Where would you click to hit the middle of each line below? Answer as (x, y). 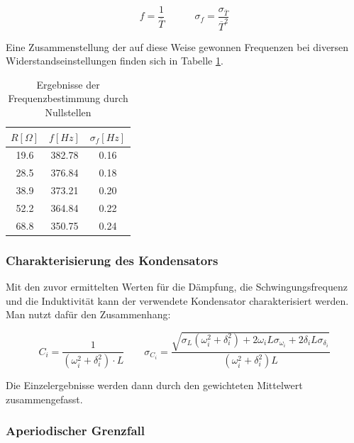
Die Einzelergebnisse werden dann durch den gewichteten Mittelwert (154, 385)
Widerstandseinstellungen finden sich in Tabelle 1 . (115, 61)
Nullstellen (68, 112)
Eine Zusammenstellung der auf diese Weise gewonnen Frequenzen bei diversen (177, 46)
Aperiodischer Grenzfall (76, 431)
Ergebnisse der (68, 84)
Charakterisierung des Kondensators (112, 260)
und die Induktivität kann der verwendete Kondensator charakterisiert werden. (177, 300)
